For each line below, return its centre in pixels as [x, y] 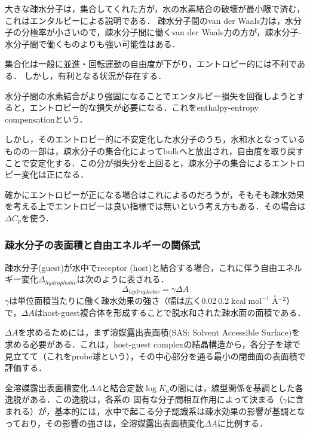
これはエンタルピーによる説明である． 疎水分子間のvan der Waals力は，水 [149, 20]
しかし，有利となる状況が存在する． [95, 75]
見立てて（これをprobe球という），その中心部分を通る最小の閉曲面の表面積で [155, 356]
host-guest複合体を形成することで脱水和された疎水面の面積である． [174, 312]
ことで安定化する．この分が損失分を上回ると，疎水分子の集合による [138, 162]
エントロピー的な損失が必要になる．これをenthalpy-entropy [144, 107]
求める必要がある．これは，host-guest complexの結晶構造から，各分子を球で [153, 344]
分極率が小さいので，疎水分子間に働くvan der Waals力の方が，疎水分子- [161, 32]
